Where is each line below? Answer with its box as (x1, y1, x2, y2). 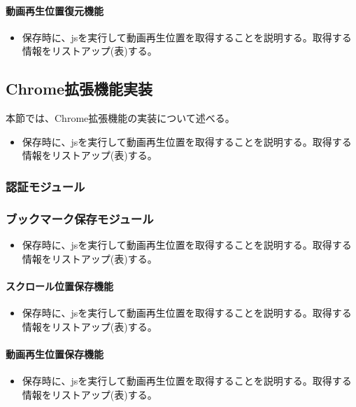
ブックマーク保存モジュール (6, 209, 154, 227)
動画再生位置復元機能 (6, 3, 104, 18)
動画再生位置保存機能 (6, 346, 104, 361)
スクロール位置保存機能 (6, 278, 113, 293)
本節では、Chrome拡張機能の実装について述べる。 (6, 111, 235, 125)
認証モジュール (6, 177, 85, 195)
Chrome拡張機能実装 (6, 78, 153, 99)
